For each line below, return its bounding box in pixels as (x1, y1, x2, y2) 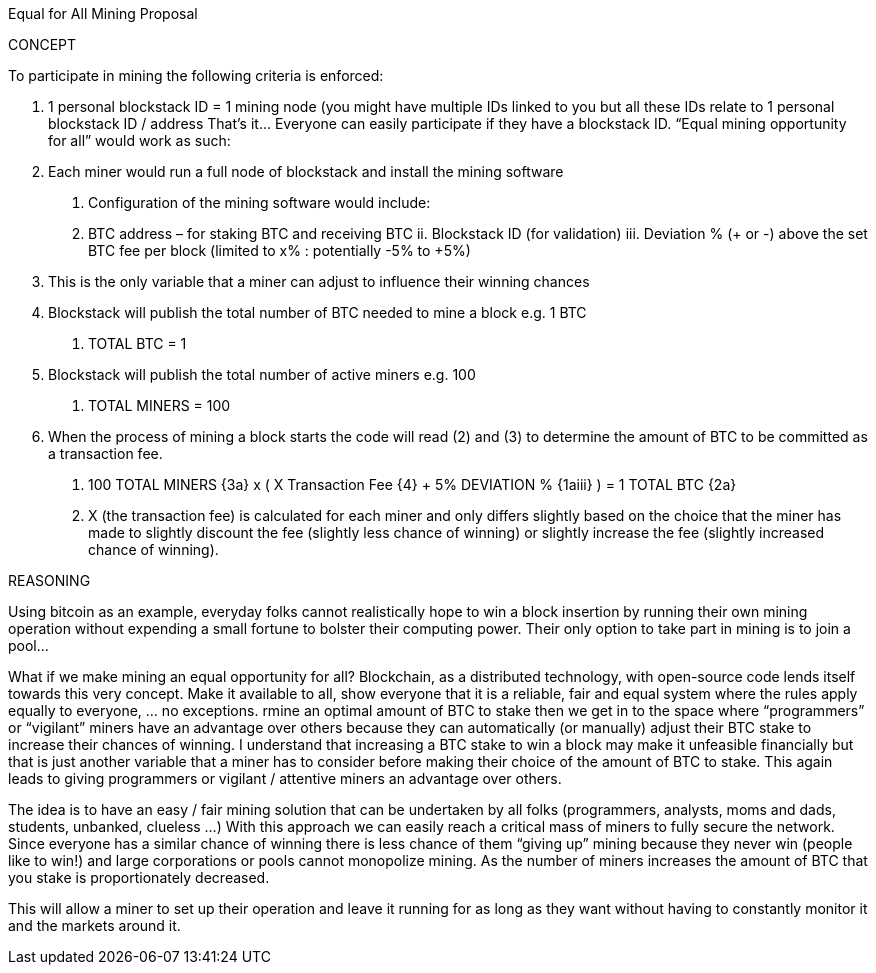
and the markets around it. (8, 917, 181, 934)
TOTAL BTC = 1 (88, 335, 187, 352)
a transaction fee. (48, 445, 163, 462)
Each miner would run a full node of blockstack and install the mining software (48, 163, 564, 180)
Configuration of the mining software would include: (88, 194, 431, 211)
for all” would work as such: (48, 132, 231, 149)
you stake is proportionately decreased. (8, 869, 270, 886)
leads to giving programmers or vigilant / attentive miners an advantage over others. (8, 770, 562, 787)
